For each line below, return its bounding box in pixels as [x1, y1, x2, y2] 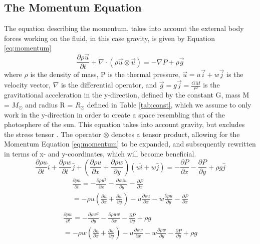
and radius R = [25, 99, 73, 110]
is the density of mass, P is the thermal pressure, [30, 69, 180, 79]
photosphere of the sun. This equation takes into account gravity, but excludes [4, 119, 245, 129]
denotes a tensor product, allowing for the [111, 128, 240, 139]
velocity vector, [4, 79, 51, 90]
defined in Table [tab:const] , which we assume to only [87, 99, 251, 110]
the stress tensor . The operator [4, 128, 101, 139]
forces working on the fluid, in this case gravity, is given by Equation [4, 32, 215, 43]
